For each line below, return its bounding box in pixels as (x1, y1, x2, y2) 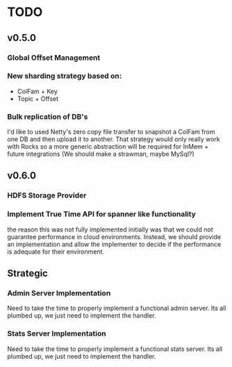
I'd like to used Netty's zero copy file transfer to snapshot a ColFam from (7, 128, 215, 136)
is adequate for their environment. (7, 247, 105, 256)
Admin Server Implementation (7, 288, 111, 298)
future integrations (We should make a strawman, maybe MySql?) (7, 150, 194, 158)
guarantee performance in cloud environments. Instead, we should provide (7, 232, 221, 240)
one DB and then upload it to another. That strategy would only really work (7, 135, 220, 143)
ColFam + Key (17, 87, 58, 95)
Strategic (7, 268, 49, 279)
